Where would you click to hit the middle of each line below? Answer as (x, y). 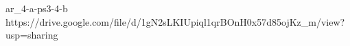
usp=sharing (32, 35)
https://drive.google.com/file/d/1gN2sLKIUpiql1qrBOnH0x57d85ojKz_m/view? (175, 21)
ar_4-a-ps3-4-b (37, 8)
